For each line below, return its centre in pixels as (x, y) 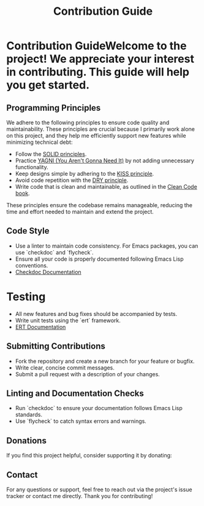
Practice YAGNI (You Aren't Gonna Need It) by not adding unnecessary (105, 160)
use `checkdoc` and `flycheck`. (54, 252)
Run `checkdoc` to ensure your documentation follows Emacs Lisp (99, 408)
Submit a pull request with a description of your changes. (88, 374)
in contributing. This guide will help (98, 72)
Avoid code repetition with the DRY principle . (72, 180)
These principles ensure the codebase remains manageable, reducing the (100, 205)
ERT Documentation (40, 326)
